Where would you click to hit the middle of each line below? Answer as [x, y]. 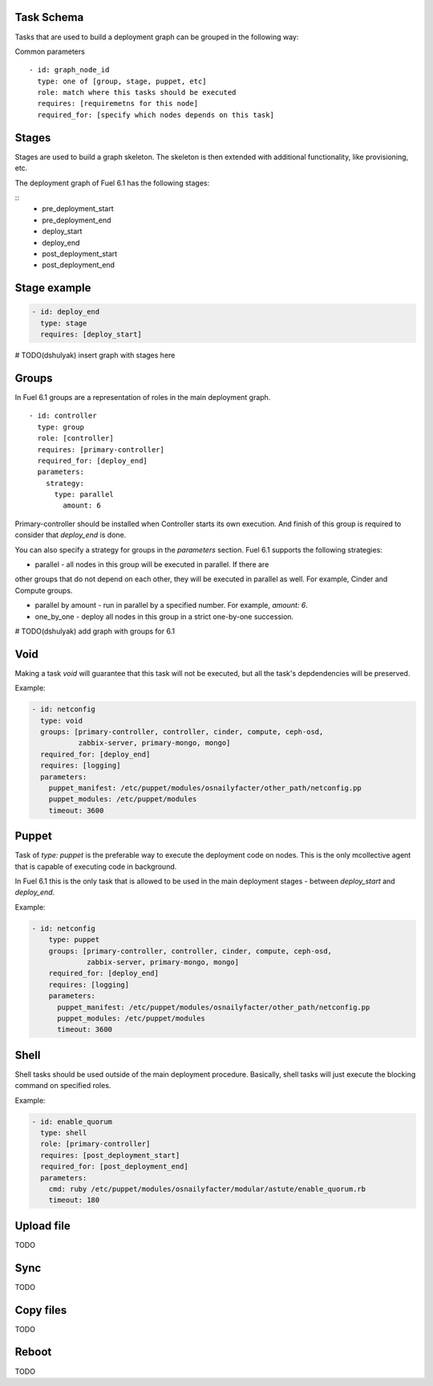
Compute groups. [44, 590]
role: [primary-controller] [95, 1144]
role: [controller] [75, 438]
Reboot [33, 1352]
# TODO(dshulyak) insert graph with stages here [95, 355]
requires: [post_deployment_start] [110, 1155]
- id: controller [63, 416]
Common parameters [50, 51]
